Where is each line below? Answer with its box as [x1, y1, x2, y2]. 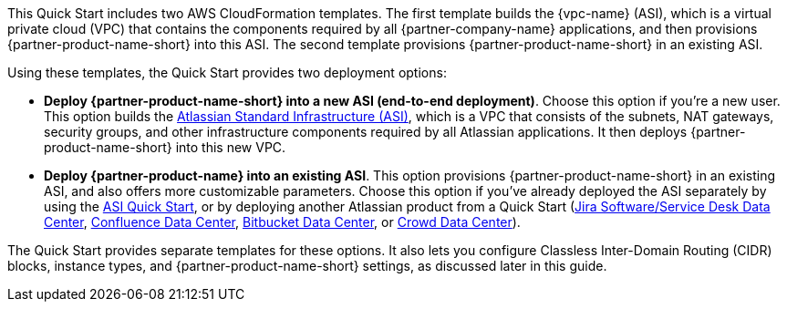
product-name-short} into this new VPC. [44, 139, 286, 155]
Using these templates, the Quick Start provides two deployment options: [7, 65, 447, 80]
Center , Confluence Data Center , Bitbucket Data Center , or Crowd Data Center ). [44, 214, 521, 230]
